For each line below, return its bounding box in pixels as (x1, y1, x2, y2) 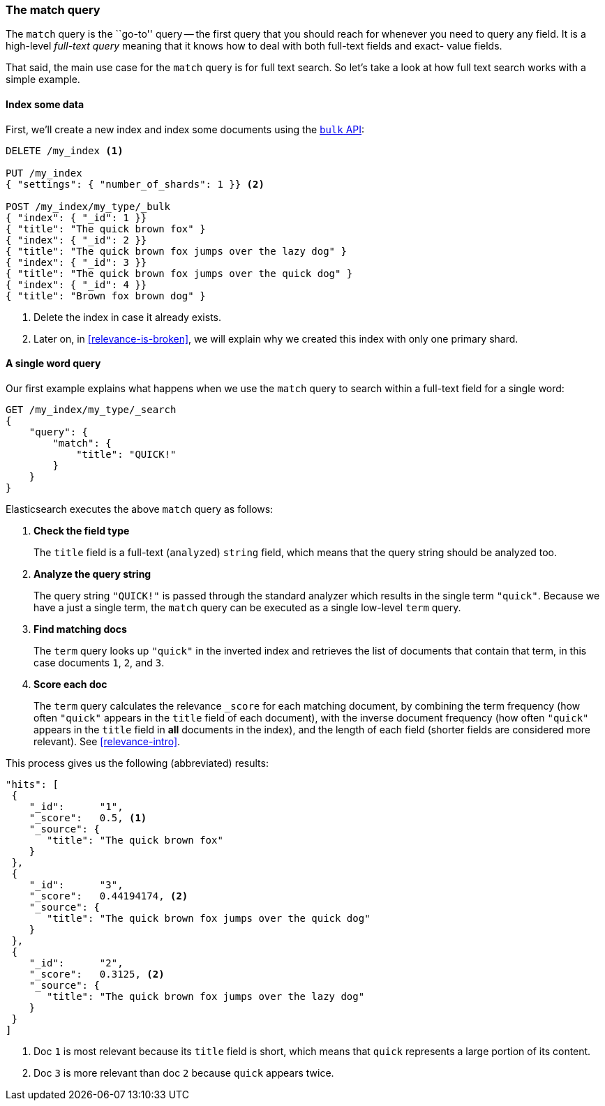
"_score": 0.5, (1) (29, 812, 147, 823)
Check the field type (33, 524, 130, 537)
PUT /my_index (6, 167, 82, 179)
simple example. (6, 73, 80, 86)
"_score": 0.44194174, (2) (29, 890, 188, 902)
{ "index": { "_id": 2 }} (6, 234, 147, 246)
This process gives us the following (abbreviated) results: (6, 756, 269, 769)
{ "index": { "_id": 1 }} (6, 211, 147, 223)
